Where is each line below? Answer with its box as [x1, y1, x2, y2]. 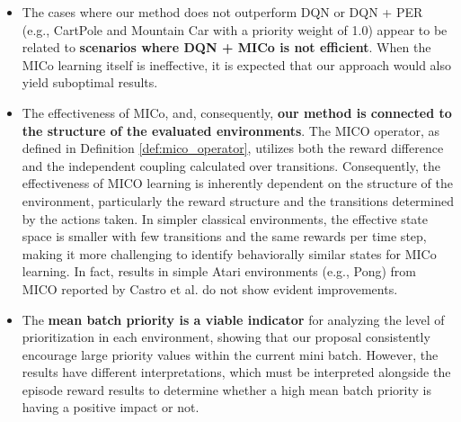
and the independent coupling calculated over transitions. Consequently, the [22, 156, 440, 175]
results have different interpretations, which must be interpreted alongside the [22, 363, 451, 382]
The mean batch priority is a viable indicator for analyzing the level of [22, 310, 445, 328]
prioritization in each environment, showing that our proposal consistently [22, 328, 430, 346]
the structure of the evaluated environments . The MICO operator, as [22, 121, 440, 139]
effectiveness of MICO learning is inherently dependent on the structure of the [22, 174, 453, 193]
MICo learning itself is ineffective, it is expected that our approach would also [22, 55, 451, 74]
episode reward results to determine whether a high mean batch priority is [22, 380, 431, 399]
